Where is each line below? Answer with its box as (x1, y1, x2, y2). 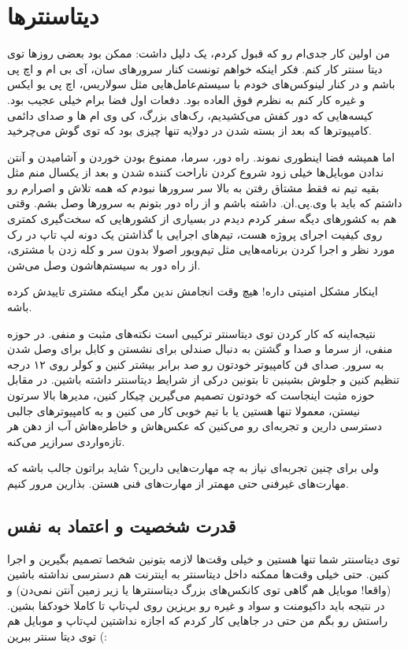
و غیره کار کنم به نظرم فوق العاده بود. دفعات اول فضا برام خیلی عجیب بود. (7, 91, 365, 107)
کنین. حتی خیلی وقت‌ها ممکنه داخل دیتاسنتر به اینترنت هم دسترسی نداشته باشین (7, 566, 390, 582)
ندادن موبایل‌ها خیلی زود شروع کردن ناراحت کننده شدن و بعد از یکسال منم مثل (7, 164, 384, 180)
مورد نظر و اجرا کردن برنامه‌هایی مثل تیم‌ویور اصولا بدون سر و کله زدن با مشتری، (7, 241, 395, 258)
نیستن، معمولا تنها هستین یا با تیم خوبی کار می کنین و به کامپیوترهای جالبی (7, 402, 361, 418)
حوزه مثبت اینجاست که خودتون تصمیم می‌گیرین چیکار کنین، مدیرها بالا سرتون (7, 387, 375, 403)
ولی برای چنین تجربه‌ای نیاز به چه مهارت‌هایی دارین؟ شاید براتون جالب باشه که (7, 459, 380, 476)
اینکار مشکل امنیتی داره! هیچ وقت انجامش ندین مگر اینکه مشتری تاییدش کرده (7, 283, 378, 299)
